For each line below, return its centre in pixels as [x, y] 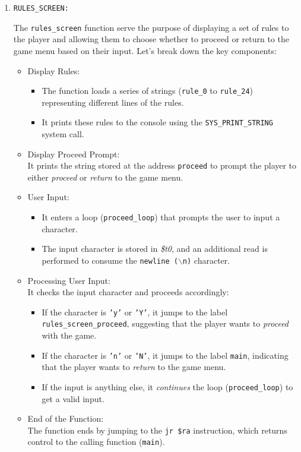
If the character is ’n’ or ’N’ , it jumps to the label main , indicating [165, 355]
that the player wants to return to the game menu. [134, 367]
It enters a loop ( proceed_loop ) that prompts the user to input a [161, 217]
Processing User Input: [69, 280]
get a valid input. [73, 398]
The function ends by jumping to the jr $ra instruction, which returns [157, 430]
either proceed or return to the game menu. [105, 177]
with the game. [69, 335]
